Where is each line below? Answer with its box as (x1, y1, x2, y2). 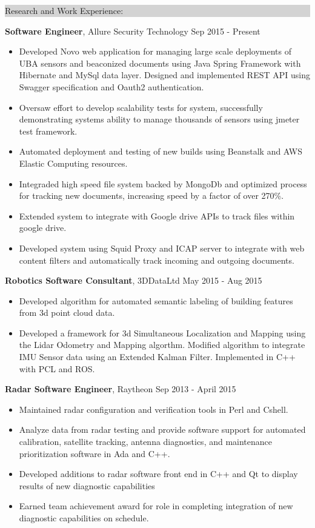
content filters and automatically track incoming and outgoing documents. (19, 253, 294, 266)
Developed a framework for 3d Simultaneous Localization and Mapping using (19, 326, 306, 339)
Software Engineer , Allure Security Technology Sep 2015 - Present (5, 24, 260, 37)
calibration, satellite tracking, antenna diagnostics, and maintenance (19, 435, 273, 448)
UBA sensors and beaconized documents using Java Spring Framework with (19, 56, 301, 69)
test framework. (19, 124, 78, 137)
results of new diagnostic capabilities (19, 479, 155, 492)
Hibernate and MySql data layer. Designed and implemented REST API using (19, 69, 310, 81)
